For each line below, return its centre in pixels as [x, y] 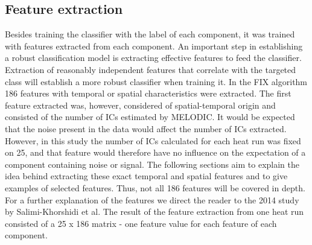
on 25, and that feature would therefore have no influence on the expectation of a [155, 152]
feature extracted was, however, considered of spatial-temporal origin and [140, 105]
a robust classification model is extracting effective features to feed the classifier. [153, 58]
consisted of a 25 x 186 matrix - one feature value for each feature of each [141, 223]
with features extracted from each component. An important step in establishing [154, 46]
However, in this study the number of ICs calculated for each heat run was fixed [153, 140]
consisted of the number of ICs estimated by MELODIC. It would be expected [150, 117]
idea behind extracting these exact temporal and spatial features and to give [146, 176]
